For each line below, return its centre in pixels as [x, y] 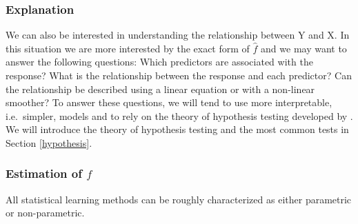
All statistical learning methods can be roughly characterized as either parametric [179, 199]
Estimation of [44, 173]
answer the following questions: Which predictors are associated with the [159, 62]
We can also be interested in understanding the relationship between [150, 35]
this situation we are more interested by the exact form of [128, 48]
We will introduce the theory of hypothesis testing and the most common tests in [177, 129]
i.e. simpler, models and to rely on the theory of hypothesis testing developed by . [179, 115]
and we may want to [304, 48]
